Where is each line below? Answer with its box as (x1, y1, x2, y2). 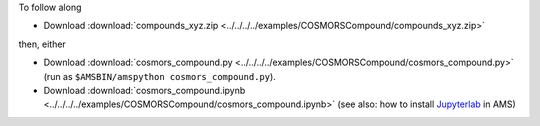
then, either (18, 38, 67, 50)
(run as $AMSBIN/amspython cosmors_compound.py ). (43, 70, 277, 82)
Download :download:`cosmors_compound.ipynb (43, 84, 246, 96)
